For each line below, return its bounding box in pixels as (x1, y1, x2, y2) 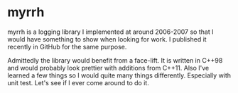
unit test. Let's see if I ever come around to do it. (7, 78, 149, 87)
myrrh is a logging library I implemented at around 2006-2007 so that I (7, 27, 214, 36)
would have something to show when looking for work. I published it (7, 35, 207, 43)
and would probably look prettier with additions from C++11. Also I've (7, 63, 210, 72)
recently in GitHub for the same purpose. (7, 42, 127, 51)
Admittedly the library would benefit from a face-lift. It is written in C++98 (7, 56, 223, 64)
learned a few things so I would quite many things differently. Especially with (7, 71, 232, 80)
